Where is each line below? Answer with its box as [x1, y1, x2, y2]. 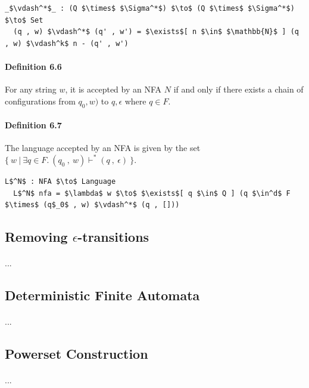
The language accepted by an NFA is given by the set [5, 141, 201, 154]
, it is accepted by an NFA [65, 83, 162, 96]
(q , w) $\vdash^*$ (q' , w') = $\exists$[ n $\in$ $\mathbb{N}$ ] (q [13, 27, 299, 36]
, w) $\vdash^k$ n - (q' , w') [5, 39, 129, 48]
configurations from [5, 94, 76, 107]
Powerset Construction [5, 344, 148, 363]
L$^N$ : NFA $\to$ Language [5, 177, 116, 186]
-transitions [77, 227, 149, 246]
